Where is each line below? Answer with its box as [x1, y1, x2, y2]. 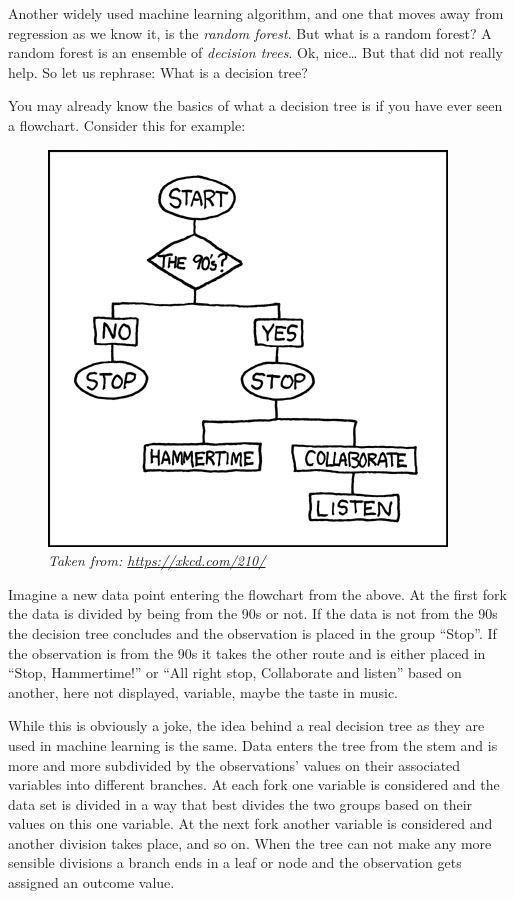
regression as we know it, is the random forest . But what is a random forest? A [8, 22, 492, 43]
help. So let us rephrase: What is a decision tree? [8, 61, 308, 82]
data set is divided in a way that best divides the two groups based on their [8, 793, 473, 814]
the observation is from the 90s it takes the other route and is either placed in [8, 642, 486, 663]
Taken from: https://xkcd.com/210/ [48, 550, 266, 571]
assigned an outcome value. [8, 872, 175, 893]
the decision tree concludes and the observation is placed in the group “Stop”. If [8, 622, 497, 643]
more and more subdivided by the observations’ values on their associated [8, 754, 461, 775]
